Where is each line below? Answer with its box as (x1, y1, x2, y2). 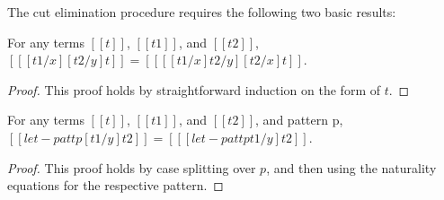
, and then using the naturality (266, 158, 437, 177)
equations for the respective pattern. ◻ (7, 176, 224, 195)
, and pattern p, (255, 110, 343, 129)
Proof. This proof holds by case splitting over (7, 158, 256, 177)
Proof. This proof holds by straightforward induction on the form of (7, 80, 380, 99)
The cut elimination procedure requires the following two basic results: (7, 3, 396, 21)
